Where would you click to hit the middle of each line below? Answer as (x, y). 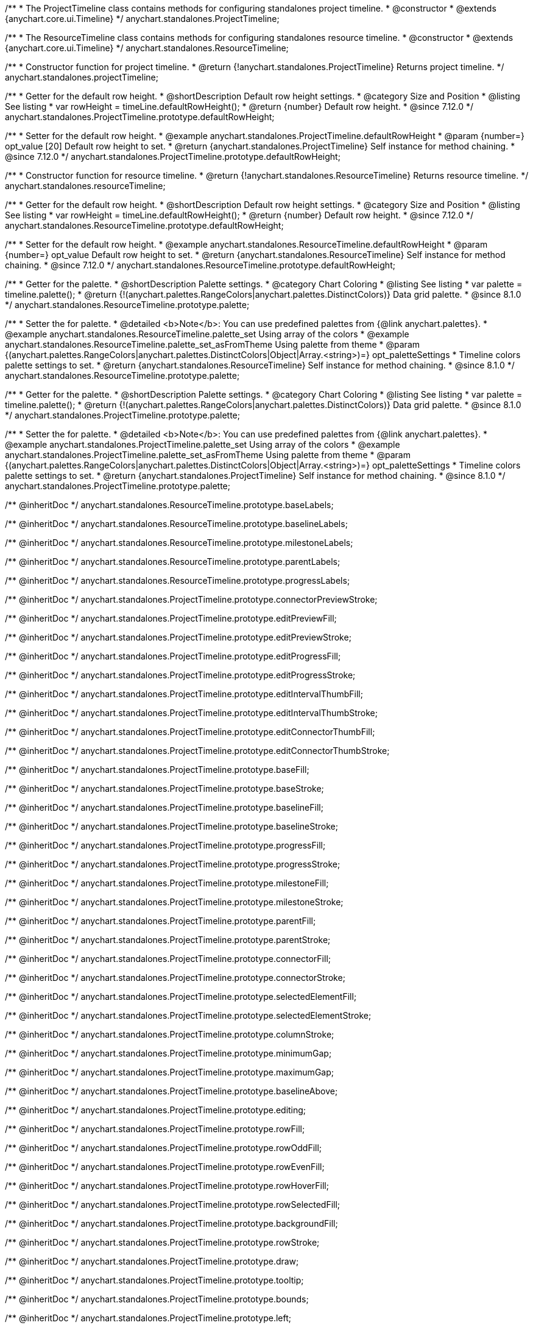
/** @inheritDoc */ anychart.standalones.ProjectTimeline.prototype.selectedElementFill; (181, 996)
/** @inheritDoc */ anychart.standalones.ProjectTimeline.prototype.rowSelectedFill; (173, 1204)
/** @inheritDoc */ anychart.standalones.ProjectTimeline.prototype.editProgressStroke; (180, 675)
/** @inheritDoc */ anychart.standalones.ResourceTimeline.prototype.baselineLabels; (176, 524)
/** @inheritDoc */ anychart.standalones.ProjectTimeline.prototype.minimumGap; (168, 1053)
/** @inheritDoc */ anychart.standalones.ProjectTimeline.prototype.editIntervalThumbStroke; (191, 713)
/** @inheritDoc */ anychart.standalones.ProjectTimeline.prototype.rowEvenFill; (165, 1167)
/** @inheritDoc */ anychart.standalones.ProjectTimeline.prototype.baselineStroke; (172, 826)
